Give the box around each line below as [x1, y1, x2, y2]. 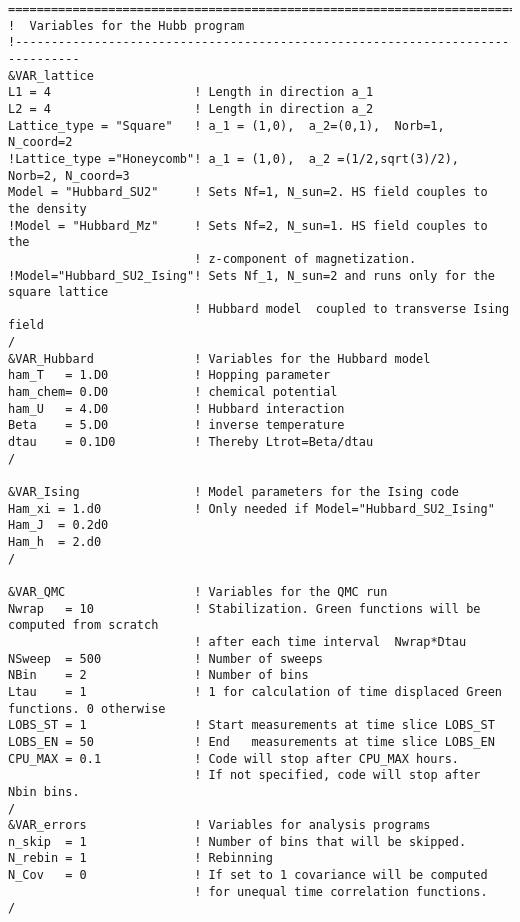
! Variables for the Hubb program [8, 18, 245, 33]
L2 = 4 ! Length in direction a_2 [8, 101, 374, 116]
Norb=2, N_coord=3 [8, 168, 130, 183]
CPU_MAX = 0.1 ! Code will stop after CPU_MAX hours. [8, 751, 460, 766]
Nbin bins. [8, 784, 80, 799]
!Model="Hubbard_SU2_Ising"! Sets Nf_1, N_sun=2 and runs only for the [8, 268, 495, 283]
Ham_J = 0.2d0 [8, 518, 109, 533]
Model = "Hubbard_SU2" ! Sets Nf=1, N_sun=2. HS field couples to [8, 185, 488, 200]
